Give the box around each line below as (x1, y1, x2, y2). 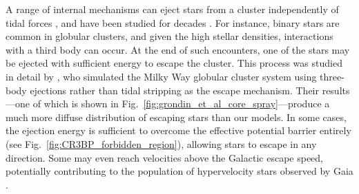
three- (320, 69, 345, 83)
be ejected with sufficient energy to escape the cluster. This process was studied (6, 56, 342, 70)
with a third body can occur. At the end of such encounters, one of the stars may (6, 42, 350, 56)
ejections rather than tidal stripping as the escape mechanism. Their (30, 83, 319, 97)
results (322, 83, 350, 97)
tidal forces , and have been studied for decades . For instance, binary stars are (6, 15, 340, 30)
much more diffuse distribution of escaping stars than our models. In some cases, (6, 109, 347, 124)
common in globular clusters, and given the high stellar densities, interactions (6, 29, 333, 43)
